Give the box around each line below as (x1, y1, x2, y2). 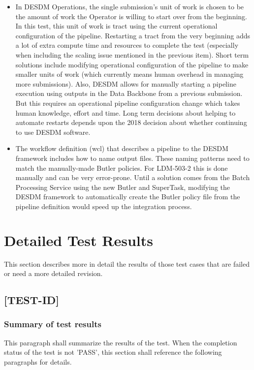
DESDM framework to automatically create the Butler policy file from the (15, 191, 240, 202)
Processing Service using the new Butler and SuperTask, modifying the (15, 182, 230, 192)
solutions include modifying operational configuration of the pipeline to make (15, 59, 249, 69)
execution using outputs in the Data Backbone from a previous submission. (15, 88, 243, 98)
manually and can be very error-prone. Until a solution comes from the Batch (15, 172, 250, 183)
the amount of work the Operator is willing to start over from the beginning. (15, 11, 247, 21)
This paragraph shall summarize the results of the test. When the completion (4, 337, 237, 347)
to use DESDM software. (15, 126, 91, 137)
